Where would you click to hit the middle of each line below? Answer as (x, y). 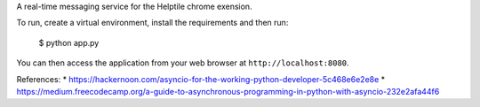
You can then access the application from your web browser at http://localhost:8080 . (183, 63)
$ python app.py (69, 42)
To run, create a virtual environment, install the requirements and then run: (152, 23)
